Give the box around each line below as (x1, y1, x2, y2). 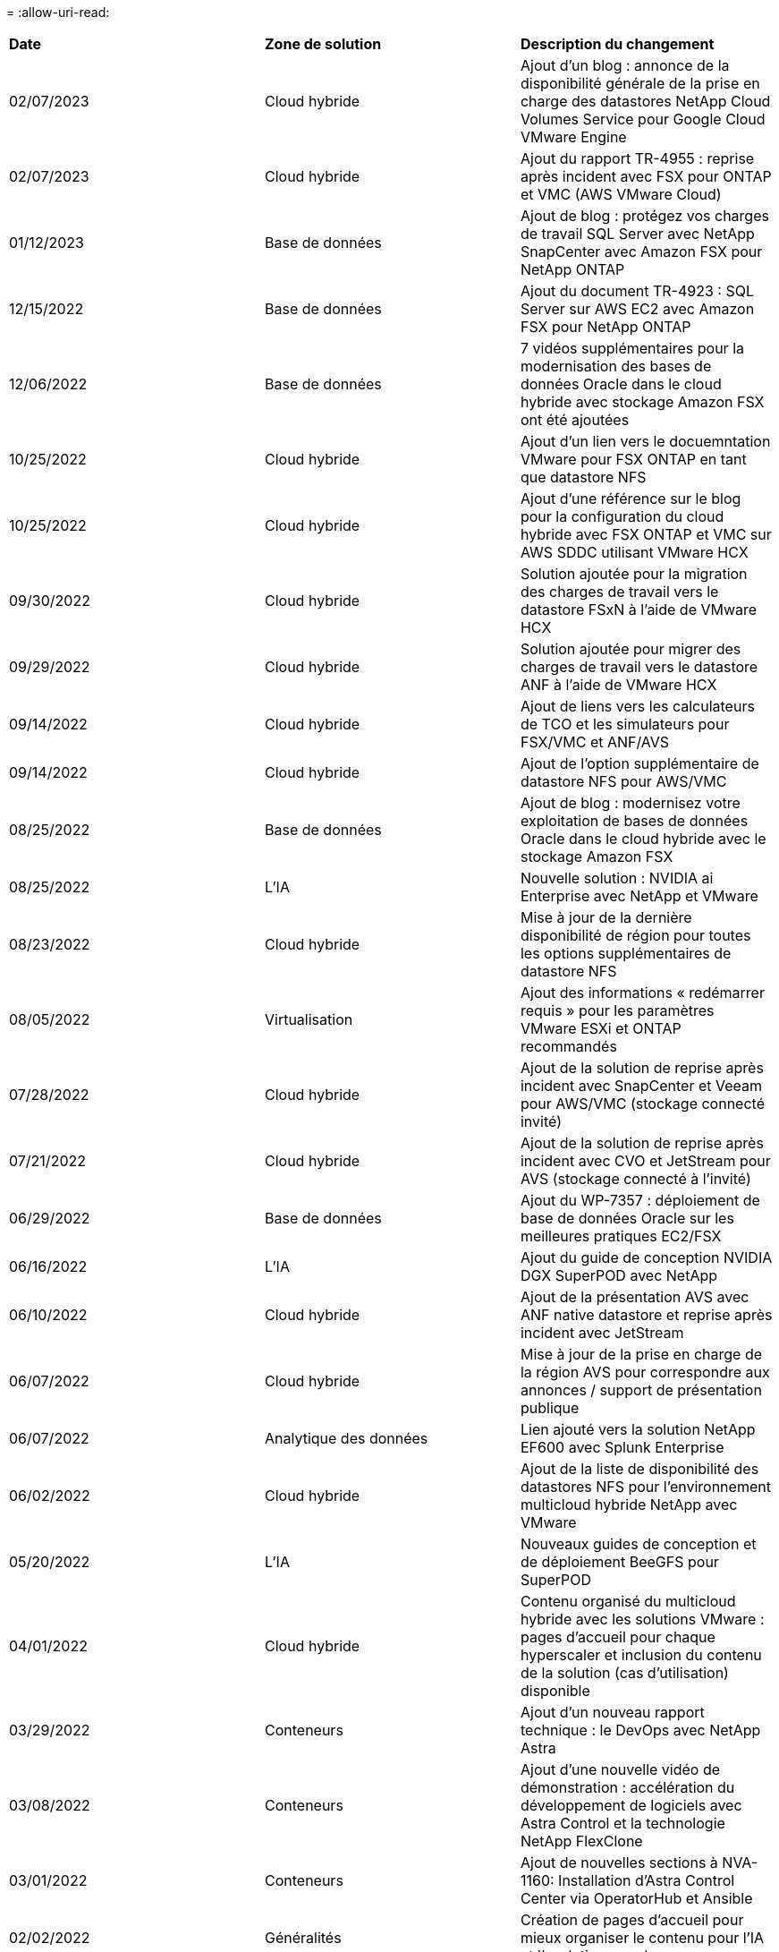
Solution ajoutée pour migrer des (520, 640, 741, 658)
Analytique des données (264, 1429, 428, 1447)
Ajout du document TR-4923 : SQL (520, 282, 754, 300)
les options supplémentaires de (520, 944, 732, 962)
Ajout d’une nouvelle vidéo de (520, 1760, 721, 1778)
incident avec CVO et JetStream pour (520, 1152, 771, 1170)
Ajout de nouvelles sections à (520, 1854, 718, 1871)
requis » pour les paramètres (520, 1002, 715, 1019)
